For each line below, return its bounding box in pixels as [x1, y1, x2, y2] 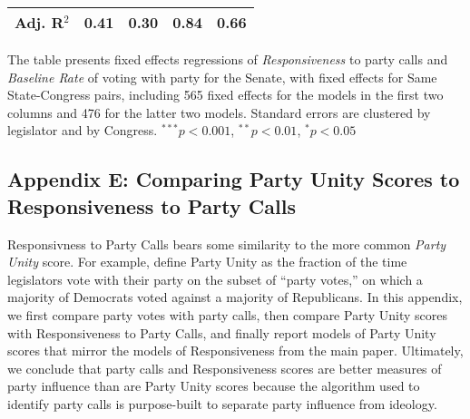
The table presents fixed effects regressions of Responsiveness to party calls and [7, 50, 448, 68]
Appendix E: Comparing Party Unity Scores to [7, 165, 460, 193]
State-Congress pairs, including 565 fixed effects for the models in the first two [7, 85, 444, 104]
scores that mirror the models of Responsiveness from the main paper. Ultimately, [7, 341, 464, 360]
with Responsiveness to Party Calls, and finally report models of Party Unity [7, 323, 436, 342]
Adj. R [15, 12, 64, 33]
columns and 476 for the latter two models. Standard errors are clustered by [7, 102, 431, 122]
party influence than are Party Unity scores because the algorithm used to [7, 376, 420, 395]
